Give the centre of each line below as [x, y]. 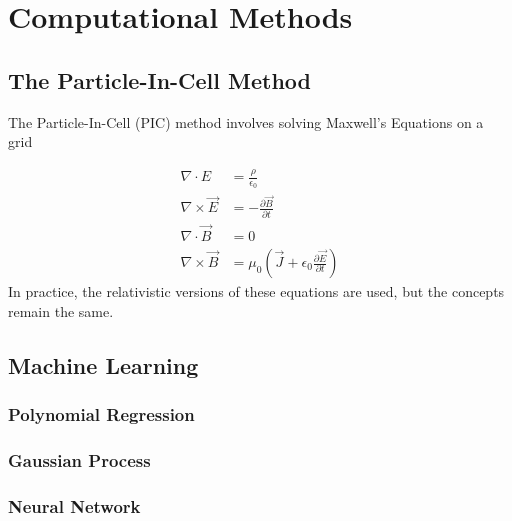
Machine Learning [103, 364]
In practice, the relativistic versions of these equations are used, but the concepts [256, 291]
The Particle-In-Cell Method [160, 79]
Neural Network [74, 505]
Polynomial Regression [101, 413]
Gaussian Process [79, 459]
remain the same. [61, 310]
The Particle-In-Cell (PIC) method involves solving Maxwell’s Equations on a [246, 121]
